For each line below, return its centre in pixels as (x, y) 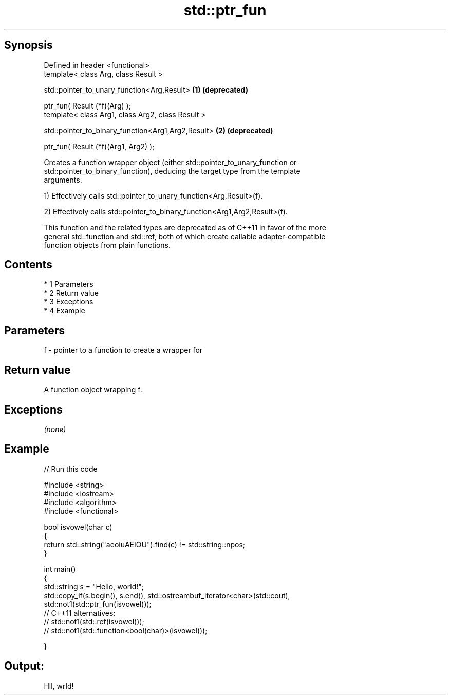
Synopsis (29, 45)
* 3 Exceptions (69, 302)
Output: (24, 666)
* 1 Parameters (69, 284)
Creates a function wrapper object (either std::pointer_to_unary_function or (170, 162)
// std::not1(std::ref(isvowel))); (94, 621)
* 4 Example (64, 311)
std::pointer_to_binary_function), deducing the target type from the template (172, 171)
